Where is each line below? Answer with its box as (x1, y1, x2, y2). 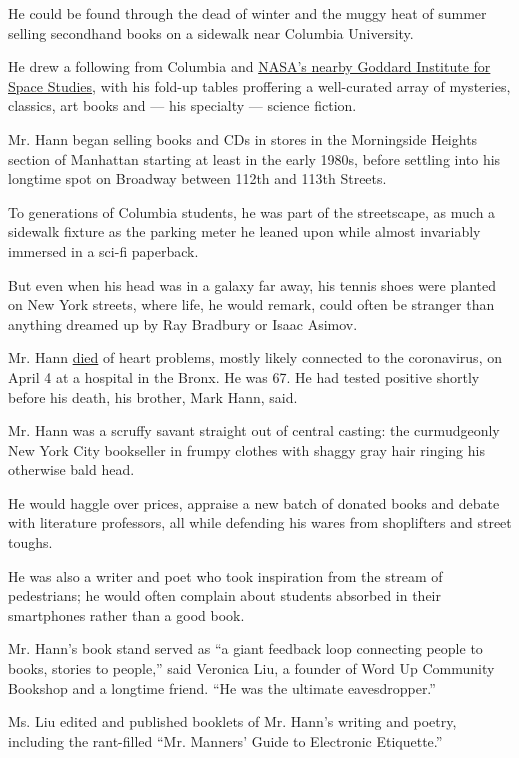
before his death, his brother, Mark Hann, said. (8, 386, 298, 407)
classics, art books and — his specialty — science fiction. (8, 95, 357, 116)
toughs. (8, 532, 53, 553)
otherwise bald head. (8, 459, 135, 480)
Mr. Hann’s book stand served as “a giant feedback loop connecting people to (8, 638, 483, 659)
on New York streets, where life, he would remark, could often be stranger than (8, 294, 495, 315)
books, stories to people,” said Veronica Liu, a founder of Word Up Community (8, 658, 495, 679)
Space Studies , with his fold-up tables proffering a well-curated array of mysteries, (8, 75, 511, 96)
